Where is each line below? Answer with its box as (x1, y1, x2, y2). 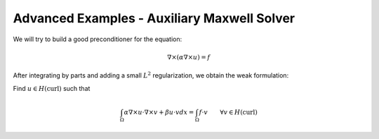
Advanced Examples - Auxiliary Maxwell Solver (13, 10, 295, 26)
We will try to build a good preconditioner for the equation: (13, 35, 182, 43)
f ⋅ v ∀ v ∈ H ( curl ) (199, 108, 258, 116)
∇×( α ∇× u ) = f (167, 53, 211, 61)
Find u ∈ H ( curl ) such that (13, 84, 91, 92)
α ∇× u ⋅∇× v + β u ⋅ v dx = (124, 108, 194, 116)
